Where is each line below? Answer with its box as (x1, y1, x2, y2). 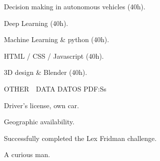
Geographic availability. (4, 116, 75, 127)
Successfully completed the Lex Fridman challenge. (4, 133, 157, 143)
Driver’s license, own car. (4, 100, 79, 110)
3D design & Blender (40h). (4, 67, 87, 77)
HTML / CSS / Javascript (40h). (4, 50, 104, 61)
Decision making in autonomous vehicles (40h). (4, 1, 146, 11)
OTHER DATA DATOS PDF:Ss (4, 83, 107, 93)
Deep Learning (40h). (4, 18, 68, 28)
